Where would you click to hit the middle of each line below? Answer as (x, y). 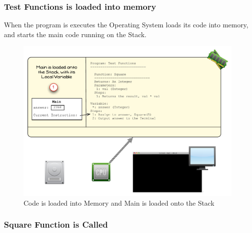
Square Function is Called (56, 224)
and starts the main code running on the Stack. (75, 34)
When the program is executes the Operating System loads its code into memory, (126, 25)
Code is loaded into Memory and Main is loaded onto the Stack (119, 202)
